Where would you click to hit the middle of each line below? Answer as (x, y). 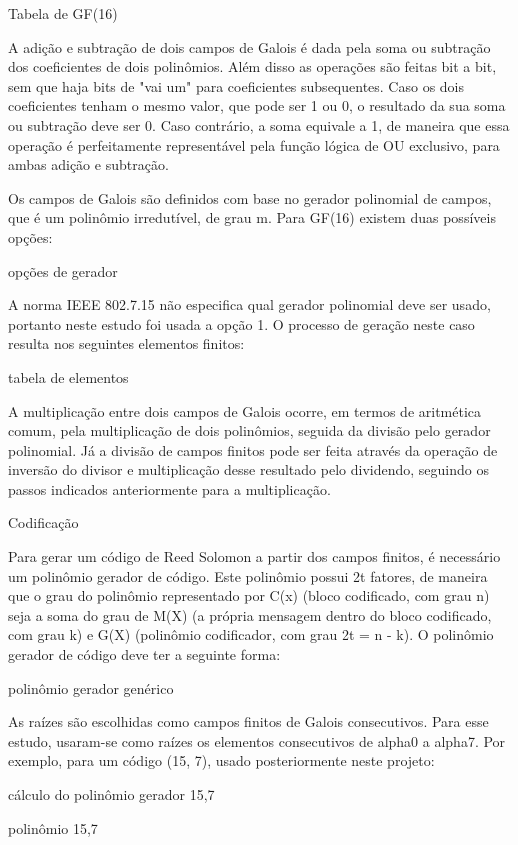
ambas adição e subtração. (88, 164)
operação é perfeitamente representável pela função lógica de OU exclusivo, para (254, 144)
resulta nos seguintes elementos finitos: (126, 343)
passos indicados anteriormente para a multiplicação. (169, 488)
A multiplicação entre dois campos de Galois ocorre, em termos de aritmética (245, 410)
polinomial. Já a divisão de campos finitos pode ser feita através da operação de (253, 449)
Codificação (43, 522)
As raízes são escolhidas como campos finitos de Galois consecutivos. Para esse (248, 721)
